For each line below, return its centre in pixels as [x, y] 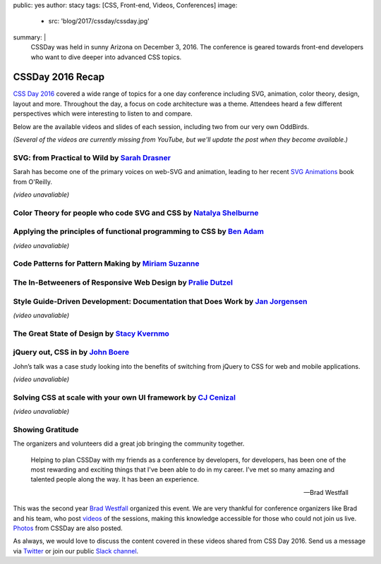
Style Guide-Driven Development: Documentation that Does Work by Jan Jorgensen [160, 301]
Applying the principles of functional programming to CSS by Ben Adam [139, 231]
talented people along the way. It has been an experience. [115, 479]
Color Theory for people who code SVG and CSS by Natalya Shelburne [136, 213]
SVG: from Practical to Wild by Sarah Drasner [92, 157]
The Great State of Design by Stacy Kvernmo [91, 333]
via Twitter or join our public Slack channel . [76, 551]
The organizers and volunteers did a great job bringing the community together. [129, 443]
